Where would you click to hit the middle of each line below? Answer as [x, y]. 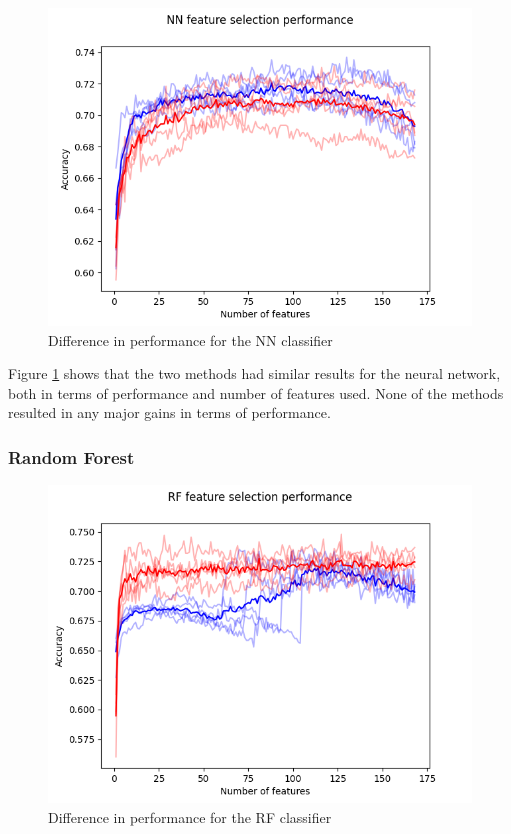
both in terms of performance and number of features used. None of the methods [256, 392]
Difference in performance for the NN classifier [190, 339]
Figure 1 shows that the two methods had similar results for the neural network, [254, 373]
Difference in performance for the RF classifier [190, 816]
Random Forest [71, 456]
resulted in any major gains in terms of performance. [169, 412]
